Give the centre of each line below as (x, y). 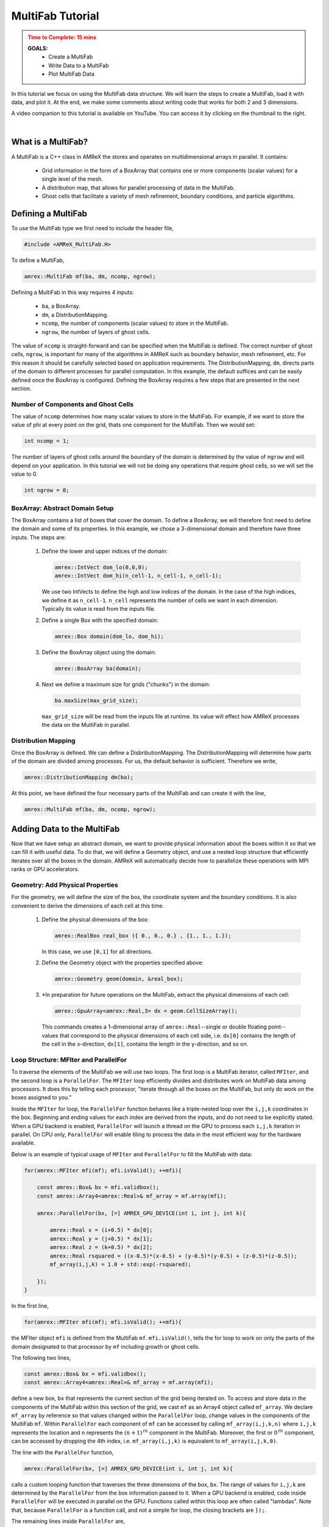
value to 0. (24, 474)
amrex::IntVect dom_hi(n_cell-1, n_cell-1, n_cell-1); (138, 576)
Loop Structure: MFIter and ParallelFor (69, 1060)
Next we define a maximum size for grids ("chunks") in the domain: (126, 684)
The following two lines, (41, 1358)
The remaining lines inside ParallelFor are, (68, 1522)
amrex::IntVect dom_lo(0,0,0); (101, 567)
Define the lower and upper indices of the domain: (105, 551)
